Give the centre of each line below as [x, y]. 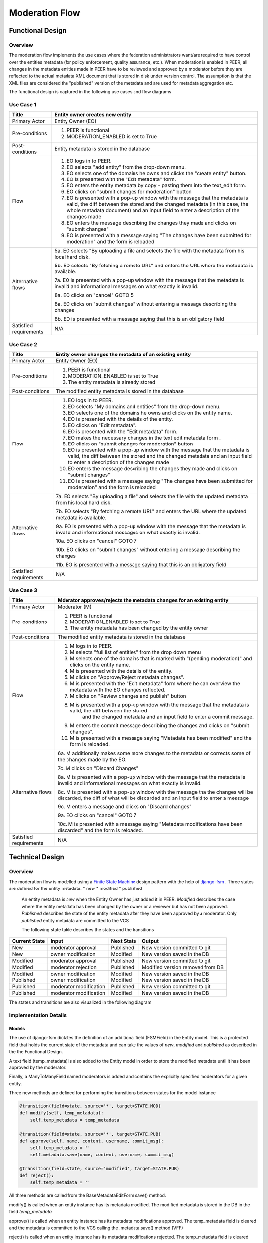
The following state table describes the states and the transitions [88, 930]
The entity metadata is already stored [112, 382]
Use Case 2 [23, 344]
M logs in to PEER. [91, 646]
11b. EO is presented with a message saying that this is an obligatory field [141, 565]
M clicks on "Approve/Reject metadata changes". [127, 677]
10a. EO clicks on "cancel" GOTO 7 [96, 541]
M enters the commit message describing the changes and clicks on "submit [159, 725]
